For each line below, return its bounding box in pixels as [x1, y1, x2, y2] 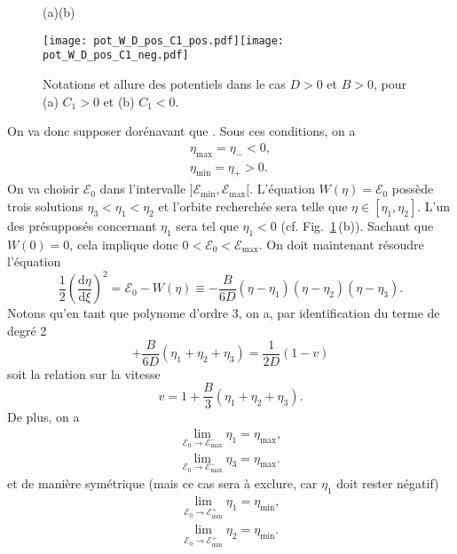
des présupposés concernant [7, 216, 157, 234]
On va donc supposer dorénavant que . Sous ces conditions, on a [7, 122, 356, 140]
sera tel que [176, 216, 239, 234]
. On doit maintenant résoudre [258, 234, 424, 253]
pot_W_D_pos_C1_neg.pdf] [43, 49, 189, 62]
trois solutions [7, 196, 83, 215]
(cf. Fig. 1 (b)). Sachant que [280, 216, 434, 234]
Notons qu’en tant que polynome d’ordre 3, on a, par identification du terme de [7, 304, 440, 322]
